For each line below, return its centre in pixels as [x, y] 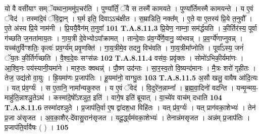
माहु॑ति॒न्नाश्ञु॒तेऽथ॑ [24, 97]
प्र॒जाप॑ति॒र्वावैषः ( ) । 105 [37, 127]
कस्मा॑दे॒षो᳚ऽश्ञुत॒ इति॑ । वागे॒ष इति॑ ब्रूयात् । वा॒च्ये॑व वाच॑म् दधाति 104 [138, 97]
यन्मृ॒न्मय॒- [247, 87]
